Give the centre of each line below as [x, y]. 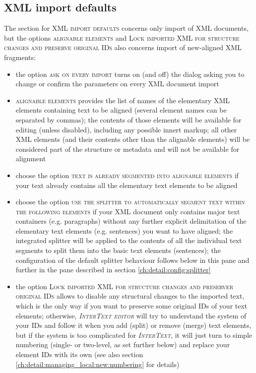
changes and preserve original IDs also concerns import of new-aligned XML [123, 47]
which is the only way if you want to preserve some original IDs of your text [131, 306]
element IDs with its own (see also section [79, 354]
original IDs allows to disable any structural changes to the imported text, [130, 296]
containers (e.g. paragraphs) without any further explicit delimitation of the [131, 221]
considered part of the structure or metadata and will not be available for [128, 149]
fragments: [20, 57]
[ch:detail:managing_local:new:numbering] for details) [97, 364]
